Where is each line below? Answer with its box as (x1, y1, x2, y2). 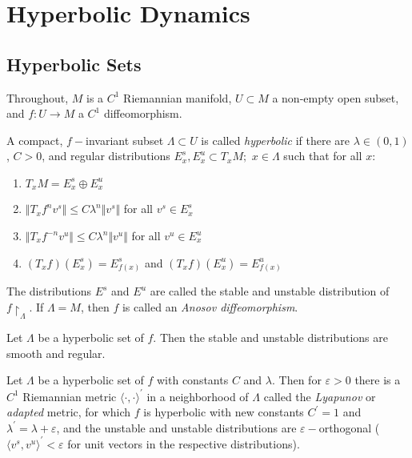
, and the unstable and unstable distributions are (56, 419, 297, 436)
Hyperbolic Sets (6, 51, 142, 76)
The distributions (6, 283, 91, 299)
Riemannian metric (22, 388, 117, 404)
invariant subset (86, 131, 164, 148)
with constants (157, 372, 229, 388)
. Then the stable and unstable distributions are (153, 329, 388, 346)
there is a (354, 372, 401, 388)
